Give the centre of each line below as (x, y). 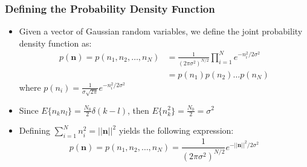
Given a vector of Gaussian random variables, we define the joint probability (161, 31)
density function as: (55, 43)
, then (138, 110)
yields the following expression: (176, 130)
